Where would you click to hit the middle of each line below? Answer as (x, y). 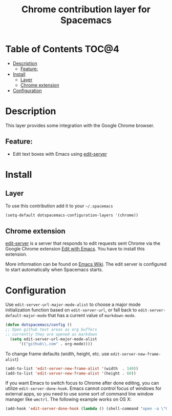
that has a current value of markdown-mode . (92, 316)
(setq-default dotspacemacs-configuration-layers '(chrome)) (72, 215)
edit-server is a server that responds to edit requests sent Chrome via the (83, 243)
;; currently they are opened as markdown (51, 335)
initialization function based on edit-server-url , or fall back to (71, 310)
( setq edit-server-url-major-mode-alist (53, 339)
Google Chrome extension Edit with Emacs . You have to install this (75, 249)
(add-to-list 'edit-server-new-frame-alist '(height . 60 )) (71, 373)
